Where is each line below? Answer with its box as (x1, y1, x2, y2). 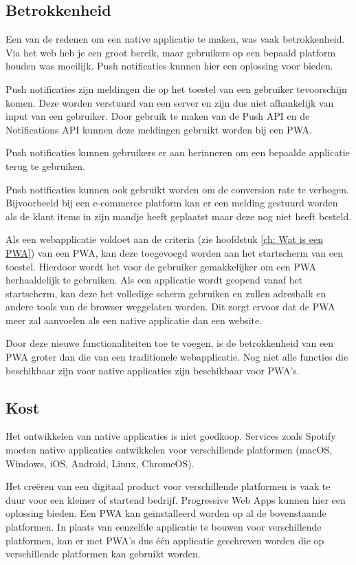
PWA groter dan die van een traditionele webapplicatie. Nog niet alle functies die (5, 350, 348, 364)
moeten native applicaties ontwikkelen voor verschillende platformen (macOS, (5, 443, 333, 457)
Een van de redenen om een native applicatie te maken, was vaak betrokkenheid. (5, 32, 345, 46)
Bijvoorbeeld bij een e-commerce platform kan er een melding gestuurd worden (5, 195, 338, 210)
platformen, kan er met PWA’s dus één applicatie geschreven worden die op (5, 533, 324, 547)
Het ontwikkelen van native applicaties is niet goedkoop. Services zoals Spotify (5, 429, 336, 443)
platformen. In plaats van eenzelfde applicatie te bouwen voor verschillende (5, 520, 322, 534)
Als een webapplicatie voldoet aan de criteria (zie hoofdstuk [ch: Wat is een (5, 232, 323, 246)
